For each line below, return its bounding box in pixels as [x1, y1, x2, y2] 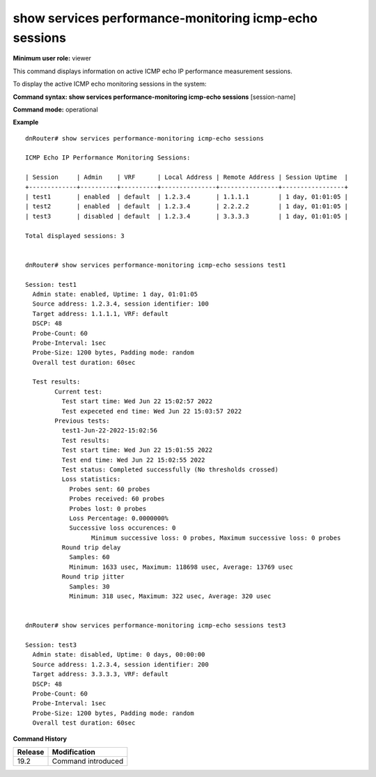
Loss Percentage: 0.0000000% [69, 514, 169, 522]
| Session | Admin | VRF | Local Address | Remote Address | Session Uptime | [25, 173, 348, 181]
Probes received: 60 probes [69, 495, 165, 503]
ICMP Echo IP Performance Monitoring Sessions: [25, 154, 191, 162]
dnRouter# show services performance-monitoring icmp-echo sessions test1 [25, 261, 286, 269]
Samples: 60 [69, 554, 110, 561]
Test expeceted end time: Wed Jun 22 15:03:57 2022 [61, 407, 242, 415]
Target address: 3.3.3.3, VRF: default [32, 670, 169, 678]
